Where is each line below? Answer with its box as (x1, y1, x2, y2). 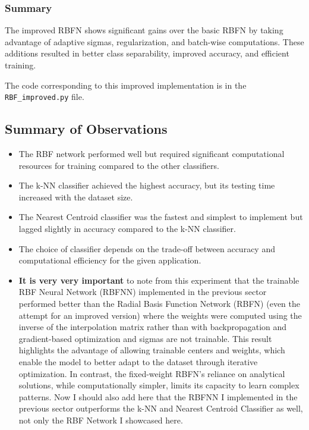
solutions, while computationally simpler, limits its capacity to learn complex (18, 379, 299, 391)
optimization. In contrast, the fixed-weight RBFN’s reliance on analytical (18, 367, 285, 379)
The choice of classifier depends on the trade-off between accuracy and (18, 242, 275, 255)
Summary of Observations (5, 120, 168, 138)
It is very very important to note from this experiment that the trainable (18, 274, 299, 286)
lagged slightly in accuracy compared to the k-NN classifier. (18, 222, 236, 235)
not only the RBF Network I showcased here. (18, 413, 183, 426)
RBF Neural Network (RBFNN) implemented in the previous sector (18, 285, 267, 298)
